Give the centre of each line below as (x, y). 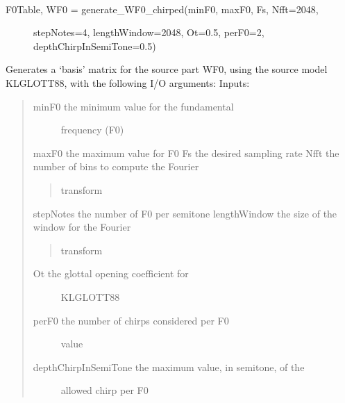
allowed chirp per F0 (104, 390)
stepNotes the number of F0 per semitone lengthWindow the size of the (185, 213)
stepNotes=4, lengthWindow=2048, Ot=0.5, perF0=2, (149, 32)
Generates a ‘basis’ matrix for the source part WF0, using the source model (167, 69)
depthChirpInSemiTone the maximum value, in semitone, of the (169, 367)
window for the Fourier (82, 227)
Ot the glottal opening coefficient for (111, 273)
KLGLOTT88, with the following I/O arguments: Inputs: (128, 82)
